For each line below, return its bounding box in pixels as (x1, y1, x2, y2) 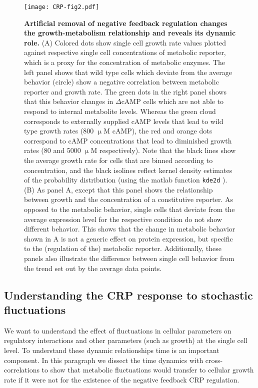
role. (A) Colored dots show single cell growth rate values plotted (24, 37, 226, 47)
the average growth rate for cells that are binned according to (24, 154, 213, 165)
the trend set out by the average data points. (24, 262, 162, 273)
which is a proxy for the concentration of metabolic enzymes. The (24, 57, 225, 67)
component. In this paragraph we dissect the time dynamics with (4, 354, 203, 365)
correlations (4, 364, 39, 375)
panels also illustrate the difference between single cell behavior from (24, 252, 234, 263)
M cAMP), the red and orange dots (103, 125, 212, 136)
